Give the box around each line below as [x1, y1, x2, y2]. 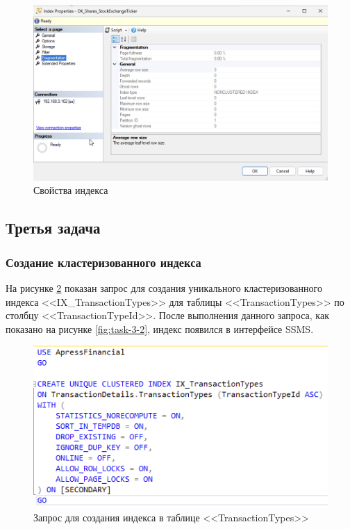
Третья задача [6, 217, 101, 238]
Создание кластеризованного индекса [6, 253, 201, 270]
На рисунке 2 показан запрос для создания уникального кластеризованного [6, 280, 322, 295]
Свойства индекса [33, 183, 108, 197]
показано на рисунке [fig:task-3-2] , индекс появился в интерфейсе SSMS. [6, 321, 314, 336]
